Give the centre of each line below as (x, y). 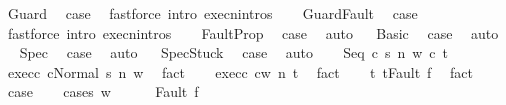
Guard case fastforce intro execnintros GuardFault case (212, 13)
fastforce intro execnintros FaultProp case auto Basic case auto (253, 32)
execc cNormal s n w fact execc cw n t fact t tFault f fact (240, 71)
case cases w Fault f (103, 91)
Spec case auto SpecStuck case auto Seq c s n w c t (234, 52)
